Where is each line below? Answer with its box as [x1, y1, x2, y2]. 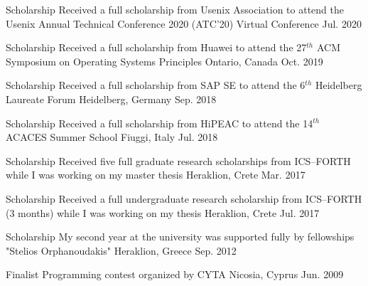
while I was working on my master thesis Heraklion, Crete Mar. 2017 [6, 167, 305, 182]
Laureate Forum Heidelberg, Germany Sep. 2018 [6, 91, 217, 106]
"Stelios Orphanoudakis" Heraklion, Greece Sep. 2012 [6, 243, 237, 258]
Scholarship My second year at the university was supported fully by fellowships [6, 229, 355, 244]
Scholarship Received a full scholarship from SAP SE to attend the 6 [6, 78, 305, 92]
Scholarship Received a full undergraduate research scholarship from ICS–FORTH [6, 191, 362, 206]
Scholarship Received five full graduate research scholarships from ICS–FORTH [6, 153, 351, 168]
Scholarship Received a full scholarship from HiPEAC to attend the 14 [6, 115, 313, 130]
